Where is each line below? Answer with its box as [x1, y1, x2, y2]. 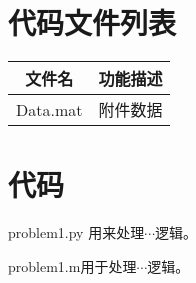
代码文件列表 [8, 2, 177, 43]
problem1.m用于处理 [8, 255, 137, 276]
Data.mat [16, 97, 83, 121]
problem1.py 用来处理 [8, 222, 145, 243]
